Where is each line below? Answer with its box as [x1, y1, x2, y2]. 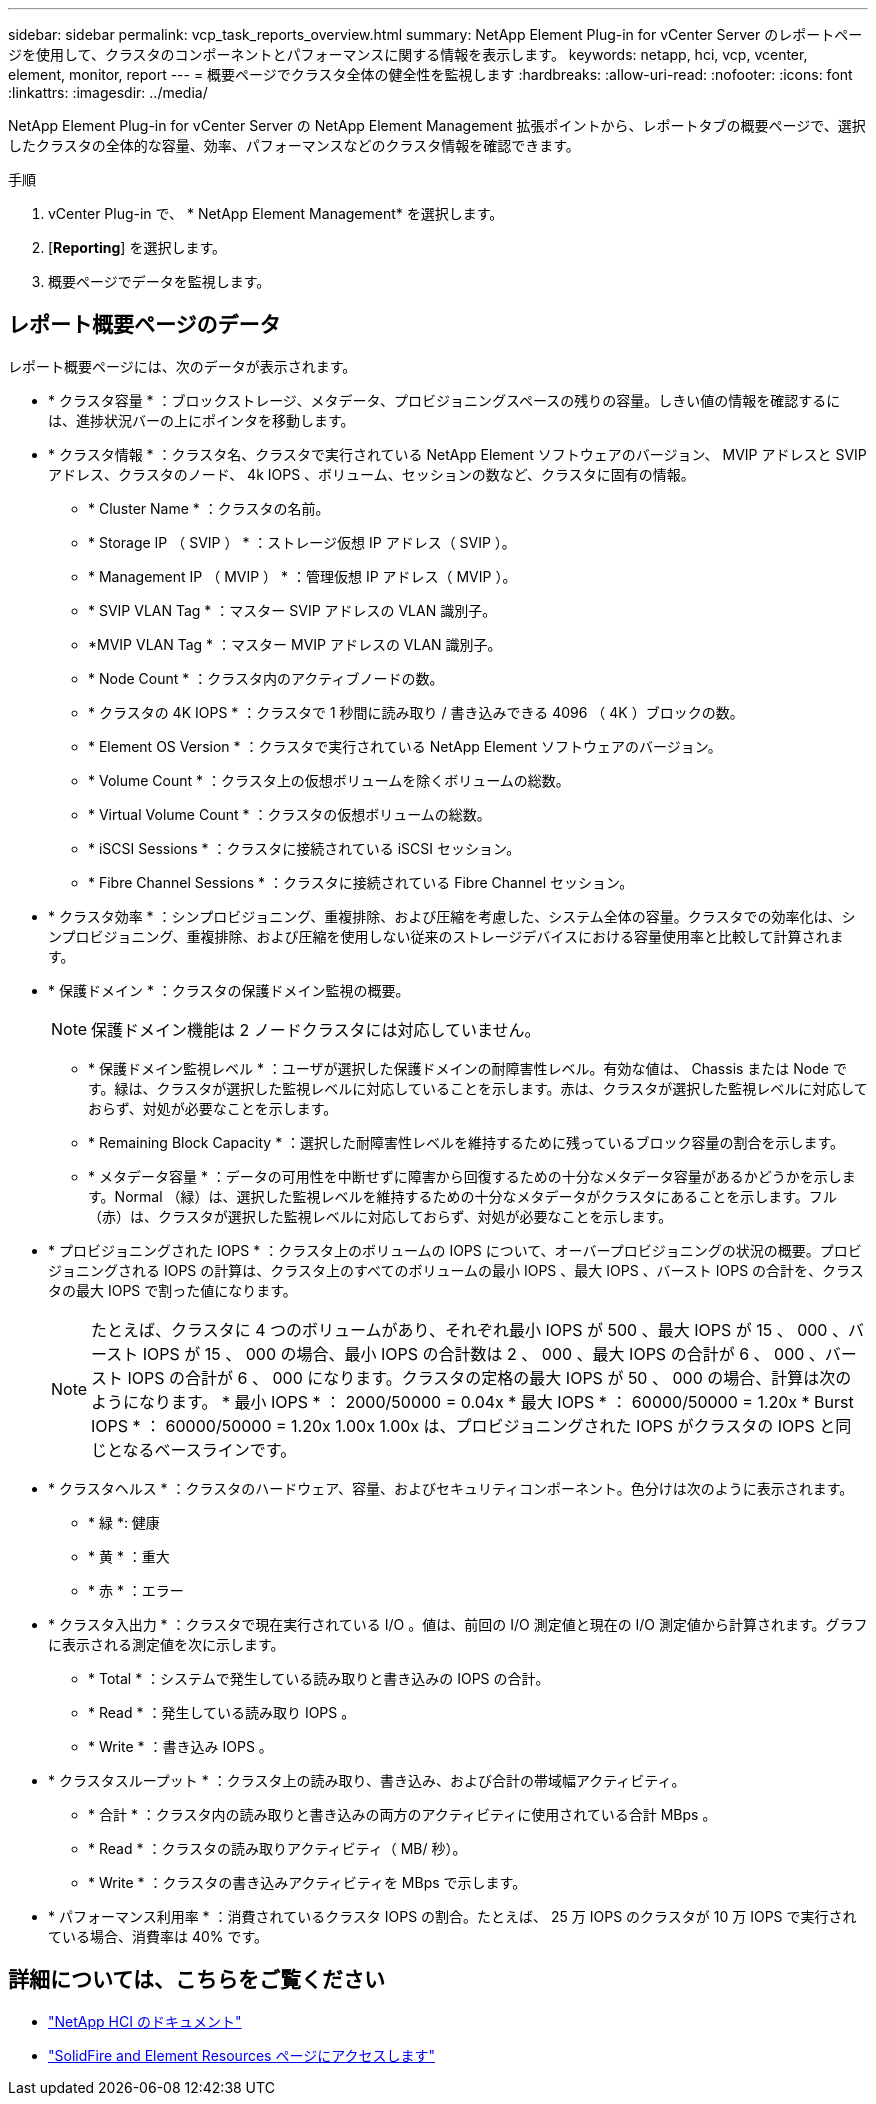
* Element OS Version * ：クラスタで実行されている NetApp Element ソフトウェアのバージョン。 [88, 737, 722, 755]
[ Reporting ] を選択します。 [48, 239, 226, 256]
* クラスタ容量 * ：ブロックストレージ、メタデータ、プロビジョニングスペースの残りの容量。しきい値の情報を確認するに [48, 391, 841, 409]
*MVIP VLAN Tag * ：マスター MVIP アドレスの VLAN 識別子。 [88, 635, 502, 653]
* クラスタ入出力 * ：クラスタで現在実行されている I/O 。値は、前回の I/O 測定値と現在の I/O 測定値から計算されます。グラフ [48, 1615, 868, 1633]
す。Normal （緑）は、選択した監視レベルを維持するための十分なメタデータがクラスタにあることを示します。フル [88, 1187, 837, 1205]
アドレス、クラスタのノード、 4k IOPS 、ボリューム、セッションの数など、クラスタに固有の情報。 [48, 465, 695, 483]
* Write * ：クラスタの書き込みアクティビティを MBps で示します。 [88, 1873, 527, 1891]
